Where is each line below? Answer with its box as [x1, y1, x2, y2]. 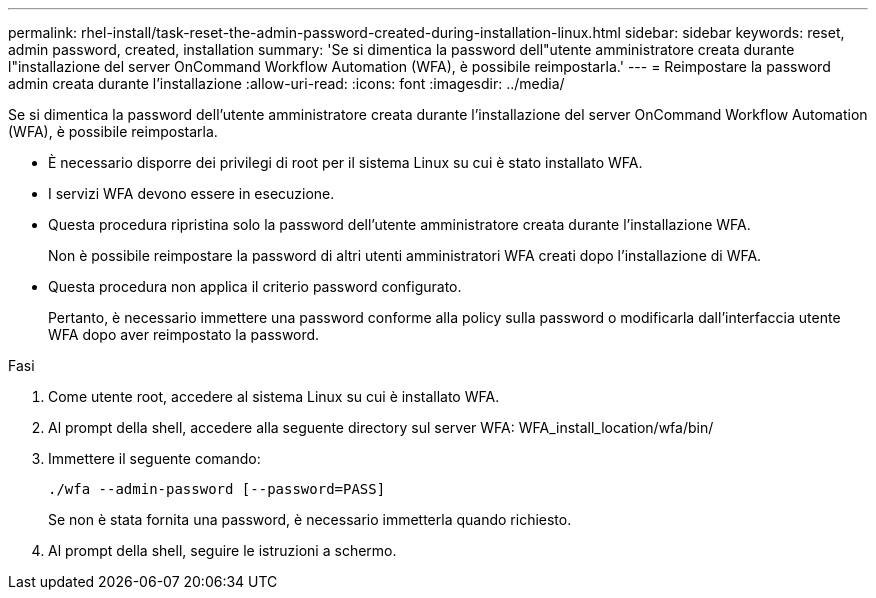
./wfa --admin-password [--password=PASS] [48, 481, 386, 497]
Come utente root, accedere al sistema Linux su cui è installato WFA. [48, 388, 500, 405]
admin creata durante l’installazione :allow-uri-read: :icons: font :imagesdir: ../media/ [8, 75, 565, 92]
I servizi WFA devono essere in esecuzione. [48, 185, 335, 202]
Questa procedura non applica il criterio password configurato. [48, 278, 462, 295]
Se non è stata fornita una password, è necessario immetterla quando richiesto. [48, 511, 572, 528]
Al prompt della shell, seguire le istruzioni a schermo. [48, 542, 397, 559]
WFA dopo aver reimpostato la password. [48, 326, 320, 343]
